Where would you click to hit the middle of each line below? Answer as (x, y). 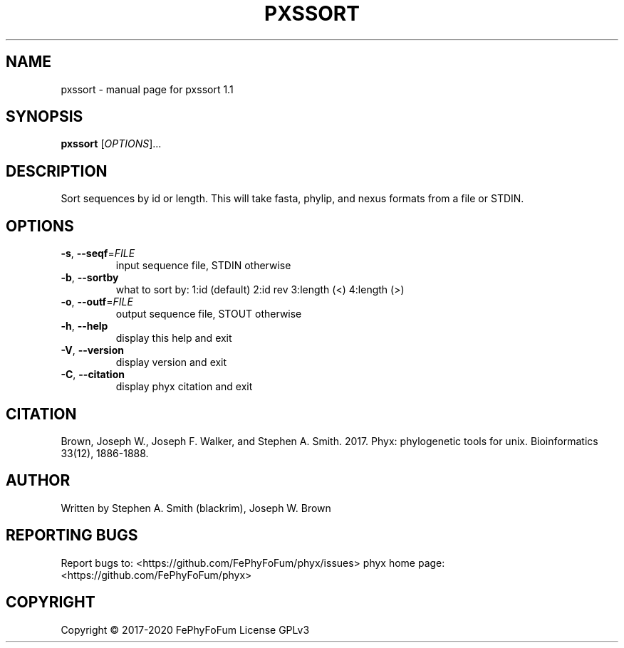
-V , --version (92, 350)
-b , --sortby (90, 278)
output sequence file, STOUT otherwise (209, 314)
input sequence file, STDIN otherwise (203, 266)
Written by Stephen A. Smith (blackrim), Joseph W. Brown (196, 508)
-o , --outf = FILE (97, 302)
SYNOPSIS (45, 117)
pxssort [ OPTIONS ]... (111, 144)
